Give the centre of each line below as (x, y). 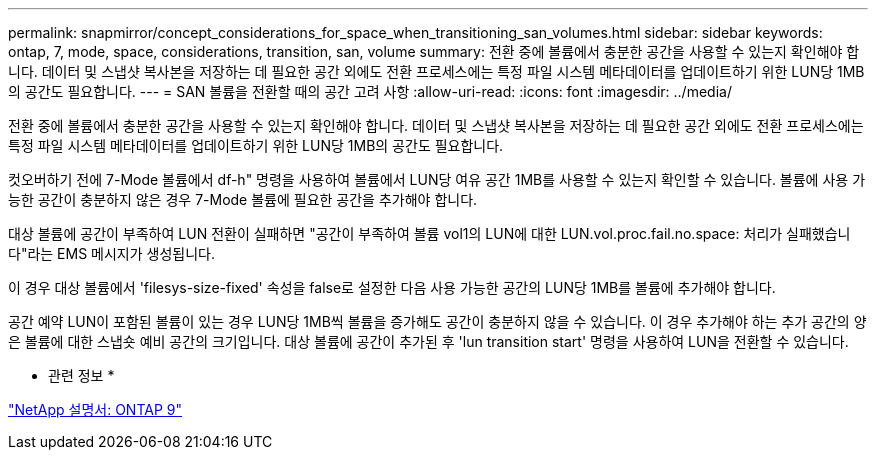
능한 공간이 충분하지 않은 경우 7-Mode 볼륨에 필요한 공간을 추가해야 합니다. (243, 199)
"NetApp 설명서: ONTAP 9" (95, 409)
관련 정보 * (81, 375)
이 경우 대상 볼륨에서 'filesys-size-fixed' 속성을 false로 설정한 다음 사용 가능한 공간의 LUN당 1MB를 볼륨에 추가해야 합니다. (392, 287)
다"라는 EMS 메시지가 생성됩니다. (111, 253)
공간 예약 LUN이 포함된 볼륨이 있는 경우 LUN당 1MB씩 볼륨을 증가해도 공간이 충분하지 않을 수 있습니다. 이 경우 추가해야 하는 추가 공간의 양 (437, 321)
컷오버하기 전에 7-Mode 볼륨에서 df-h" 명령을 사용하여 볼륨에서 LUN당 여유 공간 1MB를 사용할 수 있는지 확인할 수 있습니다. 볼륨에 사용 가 (437, 179)
